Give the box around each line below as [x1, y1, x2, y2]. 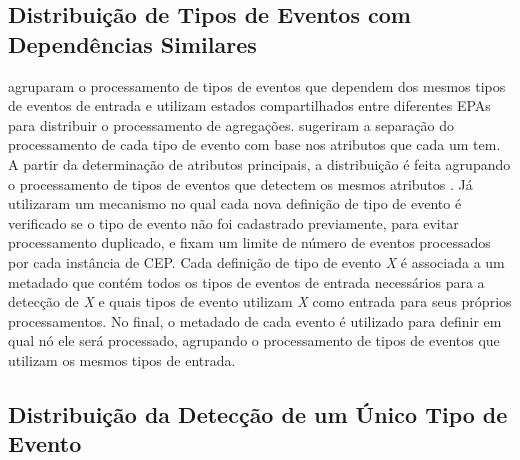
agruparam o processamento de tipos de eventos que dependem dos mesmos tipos [8, 75, 506, 96]
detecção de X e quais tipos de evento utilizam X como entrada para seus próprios [8, 291, 512, 312]
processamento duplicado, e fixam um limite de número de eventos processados [8, 232, 491, 253]
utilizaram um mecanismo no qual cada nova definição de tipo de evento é [8, 193, 462, 214]
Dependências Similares [8, 28, 257, 59]
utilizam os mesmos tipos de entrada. [8, 349, 236, 370]
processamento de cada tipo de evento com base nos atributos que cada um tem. [8, 134, 501, 155]
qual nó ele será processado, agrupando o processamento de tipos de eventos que [8, 330, 500, 351]
